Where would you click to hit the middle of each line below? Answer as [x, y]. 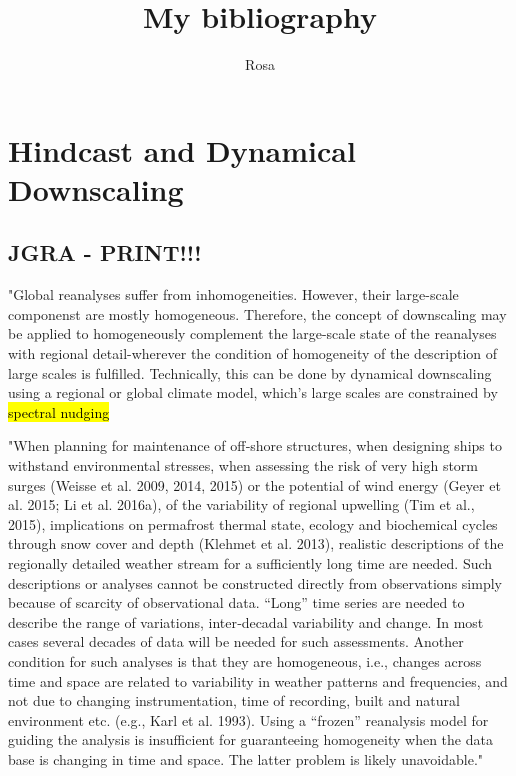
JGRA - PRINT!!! [105, 252]
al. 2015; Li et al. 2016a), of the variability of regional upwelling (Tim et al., [241, 504]
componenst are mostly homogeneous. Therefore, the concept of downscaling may [257, 313]
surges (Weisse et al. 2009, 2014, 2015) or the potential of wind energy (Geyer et [254, 484]
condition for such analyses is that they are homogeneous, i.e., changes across [245, 660]
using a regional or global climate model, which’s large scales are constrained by [253, 392]
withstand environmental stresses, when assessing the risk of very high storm [243, 465]
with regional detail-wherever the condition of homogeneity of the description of [253, 353]
